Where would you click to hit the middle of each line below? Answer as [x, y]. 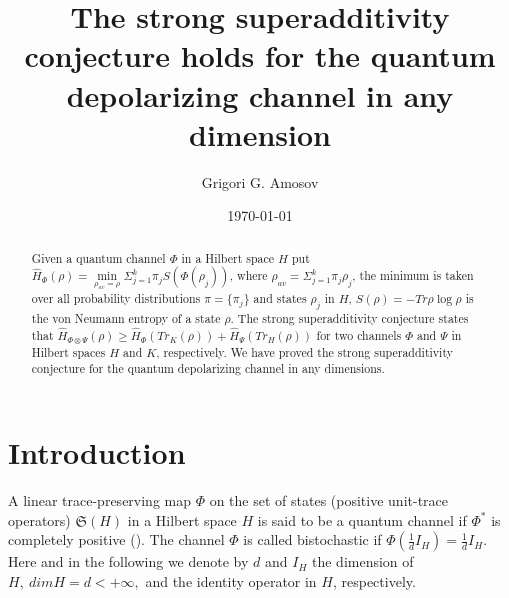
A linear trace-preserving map [100, 500]
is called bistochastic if [312, 539]
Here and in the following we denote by [128, 561]
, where [248, 275]
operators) [39, 519]
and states [280, 297]
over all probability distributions [116, 297]
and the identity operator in [231, 580]
